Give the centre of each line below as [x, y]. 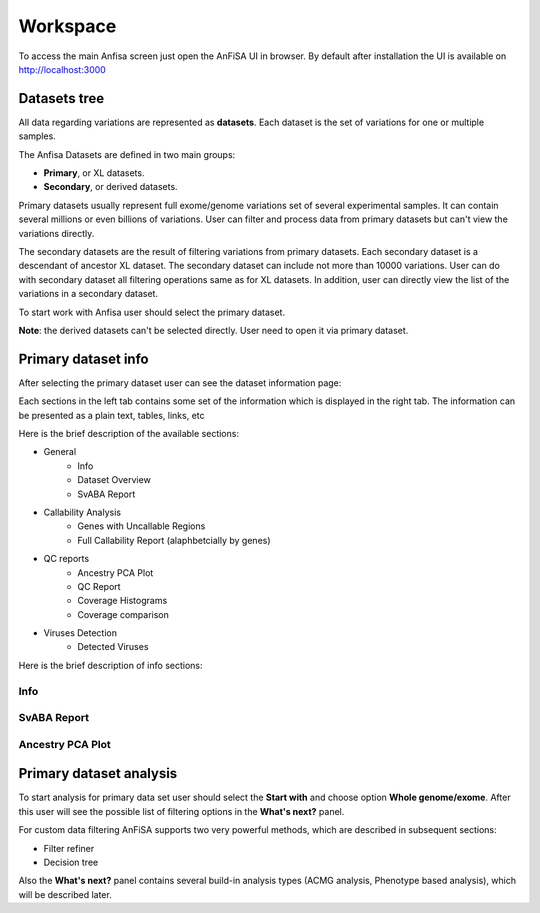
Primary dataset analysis [98, 773]
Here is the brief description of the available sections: [129, 433]
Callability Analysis [82, 512]
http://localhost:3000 [62, 69]
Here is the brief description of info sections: [110, 665]
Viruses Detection [80, 633]
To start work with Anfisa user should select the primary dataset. [151, 312]
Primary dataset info [83, 358]
